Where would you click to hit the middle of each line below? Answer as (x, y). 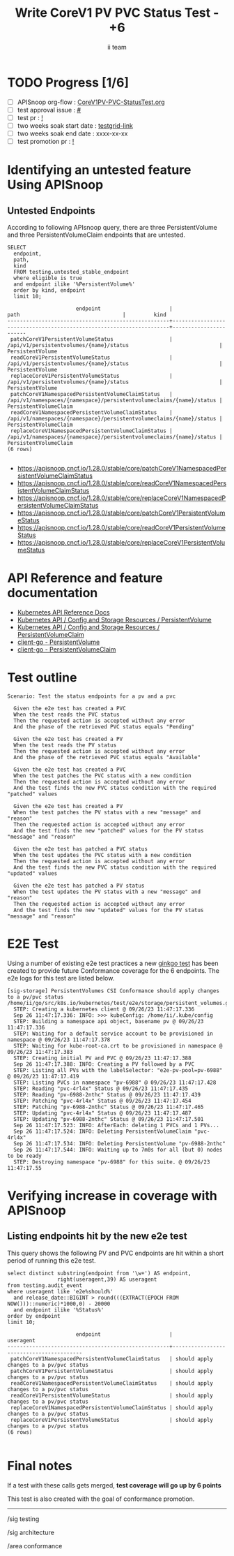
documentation (53, 593)
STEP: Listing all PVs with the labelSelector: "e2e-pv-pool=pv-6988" (118, 1070)
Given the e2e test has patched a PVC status (81, 849)
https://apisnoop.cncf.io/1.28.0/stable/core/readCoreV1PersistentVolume (122, 528)
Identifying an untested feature (99, 170)
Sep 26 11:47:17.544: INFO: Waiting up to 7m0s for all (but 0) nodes (118, 1150)
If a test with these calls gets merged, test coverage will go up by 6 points (114, 1485)
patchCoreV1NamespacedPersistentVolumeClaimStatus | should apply (112, 1359)
